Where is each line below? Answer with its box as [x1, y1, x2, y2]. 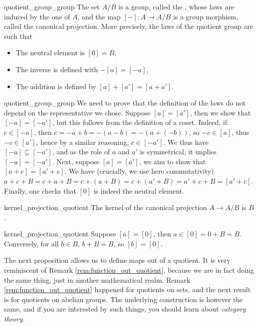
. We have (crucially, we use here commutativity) [64, 166, 214, 176]
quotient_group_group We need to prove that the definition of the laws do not [4, 98, 246, 108]
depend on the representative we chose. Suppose [4, 107, 150, 117]
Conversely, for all [4, 238, 59, 248]
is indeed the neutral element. [93, 185, 184, 196]
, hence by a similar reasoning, [36, 136, 129, 147]
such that [4, 30, 33, 41]
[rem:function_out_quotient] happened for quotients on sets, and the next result [4, 284, 251, 295]
